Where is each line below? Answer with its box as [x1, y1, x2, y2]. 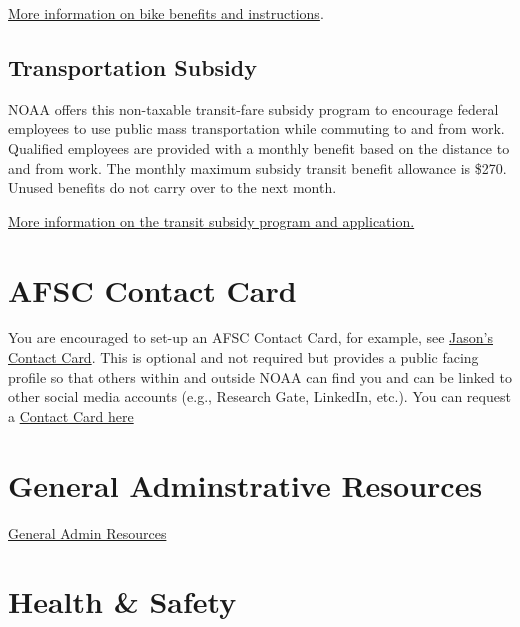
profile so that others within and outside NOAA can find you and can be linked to [8, 366, 512, 387]
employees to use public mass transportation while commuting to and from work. [8, 118, 505, 139]
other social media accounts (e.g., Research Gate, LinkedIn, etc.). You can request [8, 386, 511, 407]
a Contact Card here [8, 405, 134, 426]
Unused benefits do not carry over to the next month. [8, 177, 337, 198]
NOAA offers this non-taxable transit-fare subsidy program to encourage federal [8, 98, 499, 119]
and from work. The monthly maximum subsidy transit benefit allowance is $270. [8, 157, 507, 178]
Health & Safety [8, 581, 237, 622]
